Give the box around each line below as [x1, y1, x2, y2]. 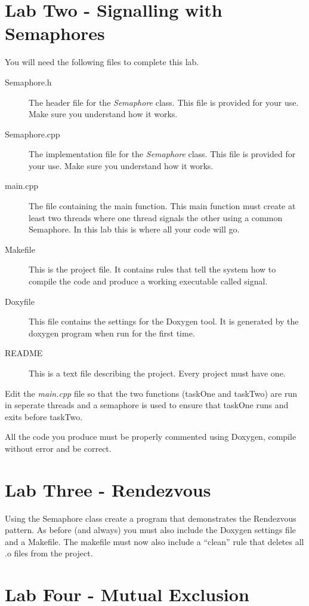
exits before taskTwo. [5, 410, 83, 423]
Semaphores [5, 21, 105, 45]
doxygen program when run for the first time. [29, 326, 195, 339]
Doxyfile [5, 295, 35, 307]
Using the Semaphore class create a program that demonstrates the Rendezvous [5, 512, 296, 524]
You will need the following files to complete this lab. [5, 56, 199, 68]
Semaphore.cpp [5, 127, 60, 140]
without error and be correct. [5, 442, 112, 454]
